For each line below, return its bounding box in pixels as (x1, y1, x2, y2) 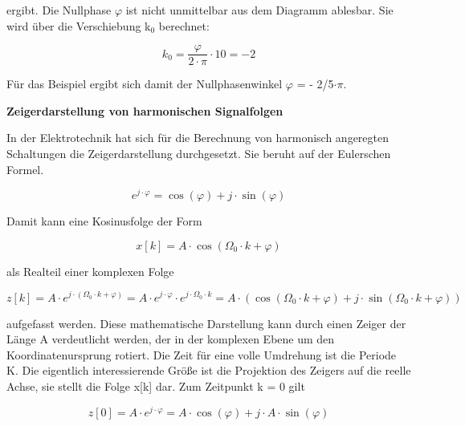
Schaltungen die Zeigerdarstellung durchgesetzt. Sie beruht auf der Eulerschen (6, 145, 391, 162)
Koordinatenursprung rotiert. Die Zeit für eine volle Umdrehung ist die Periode (6, 346, 397, 363)
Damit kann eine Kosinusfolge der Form (6, 213, 202, 229)
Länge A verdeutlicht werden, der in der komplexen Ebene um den (6, 331, 335, 347)
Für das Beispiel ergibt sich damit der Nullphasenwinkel (6, 75, 283, 92)
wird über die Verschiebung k (6, 17, 151, 34)
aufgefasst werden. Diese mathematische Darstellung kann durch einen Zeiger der (6, 314, 406, 331)
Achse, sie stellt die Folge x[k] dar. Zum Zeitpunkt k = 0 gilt (6, 377, 305, 394)
